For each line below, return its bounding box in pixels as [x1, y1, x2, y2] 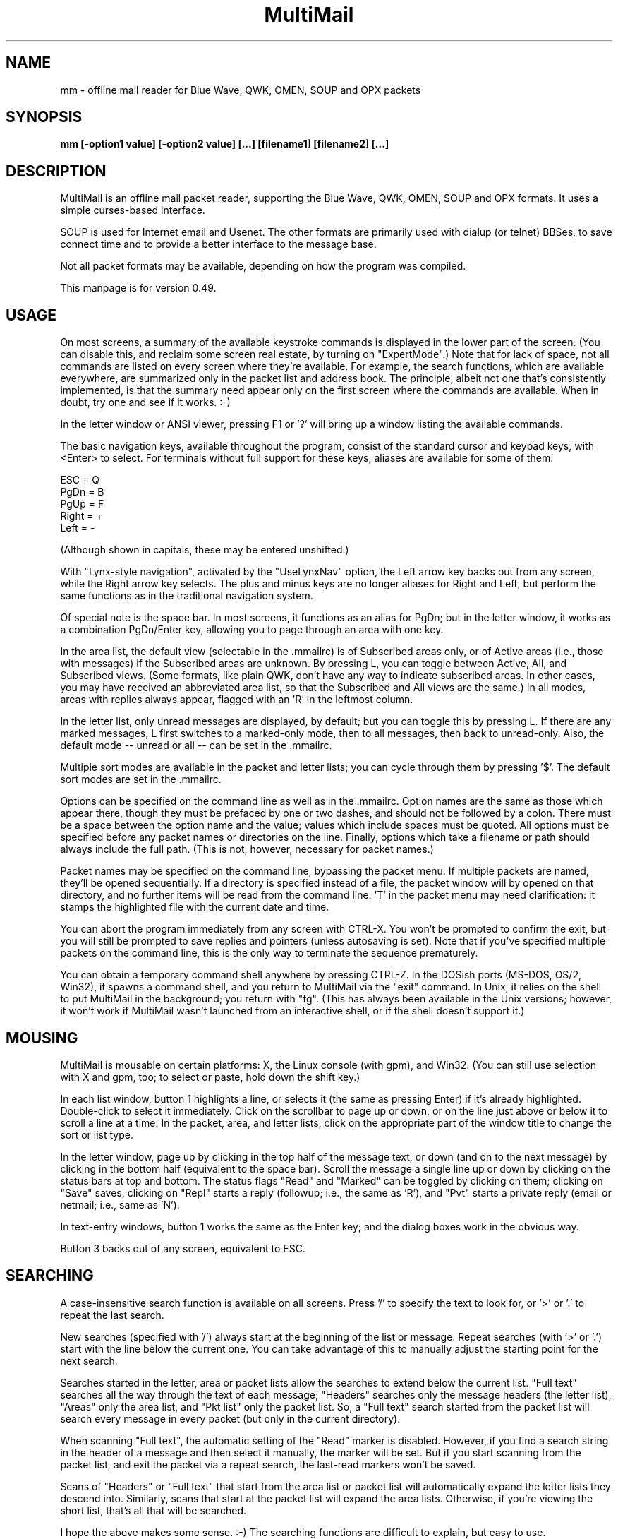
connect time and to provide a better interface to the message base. [60, 238, 377, 251]
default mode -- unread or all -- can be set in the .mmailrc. [60, 739, 332, 752]
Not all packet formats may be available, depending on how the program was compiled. [60, 260, 466, 273]
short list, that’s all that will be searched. [60, 1504, 247, 1516]
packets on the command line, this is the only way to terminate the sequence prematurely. [60, 947, 478, 959]
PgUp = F [60, 498, 104, 510]
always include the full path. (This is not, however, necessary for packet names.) [60, 843, 434, 856]
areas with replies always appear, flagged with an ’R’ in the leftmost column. [60, 693, 413, 706]
